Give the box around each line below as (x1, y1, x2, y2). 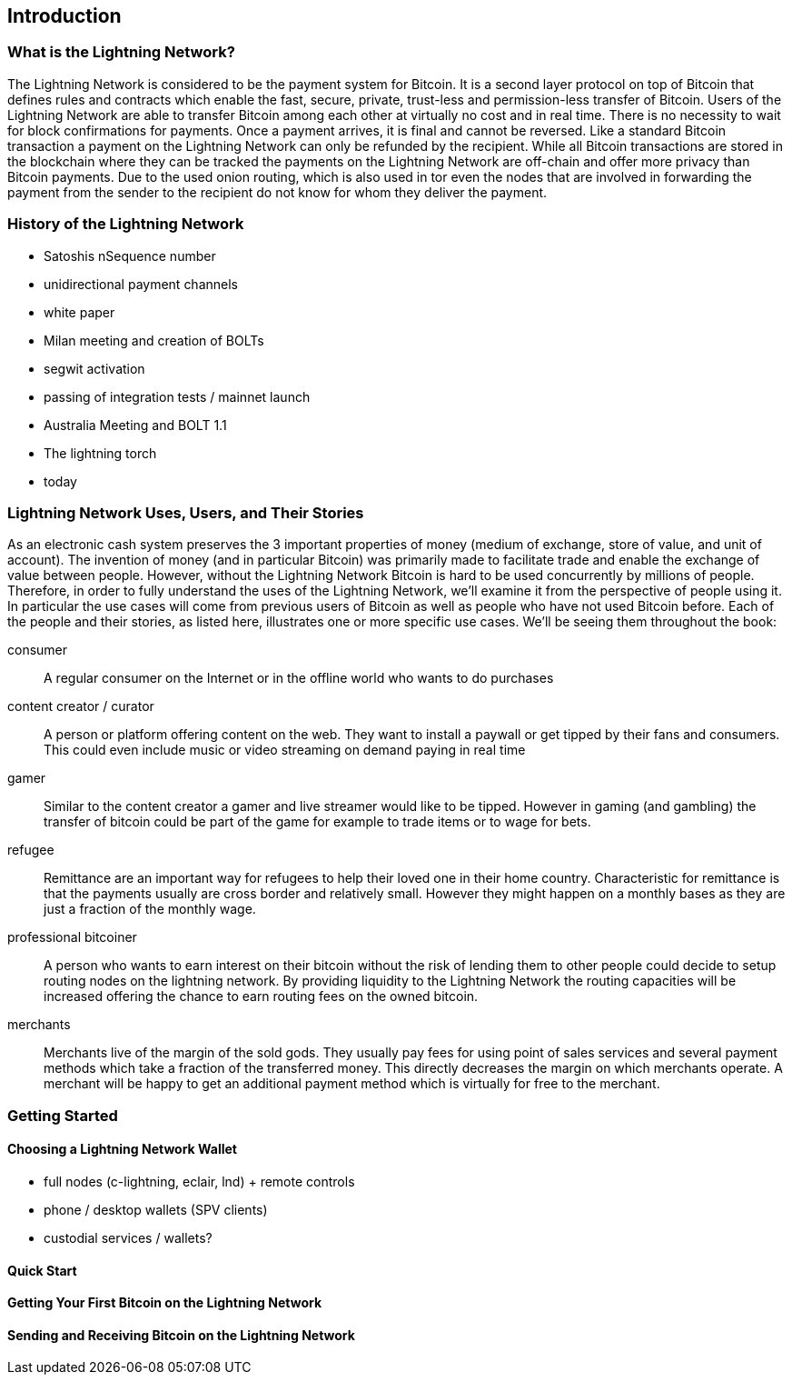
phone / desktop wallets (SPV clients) (44, 1201, 268, 1217)
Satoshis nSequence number (44, 247, 216, 264)
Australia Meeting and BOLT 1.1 (44, 416, 227, 433)
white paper (44, 304, 115, 320)
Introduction (7, 5, 122, 27)
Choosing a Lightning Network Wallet (7, 1141, 237, 1157)
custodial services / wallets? (44, 1229, 213, 1246)
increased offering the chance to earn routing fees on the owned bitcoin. (44, 988, 479, 1005)
